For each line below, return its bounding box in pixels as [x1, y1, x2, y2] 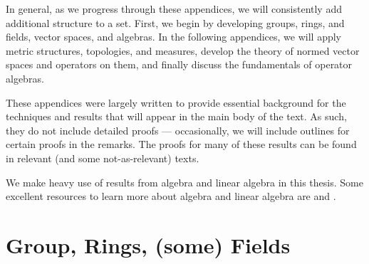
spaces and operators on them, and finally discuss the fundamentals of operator [6, 57, 353, 72]
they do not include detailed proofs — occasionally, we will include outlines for [6, 122, 350, 137]
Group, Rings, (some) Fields [6, 230, 291, 259]
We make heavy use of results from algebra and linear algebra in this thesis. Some [6, 174, 363, 189]
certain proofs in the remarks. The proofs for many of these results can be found [6, 137, 357, 152]
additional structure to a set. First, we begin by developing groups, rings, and [6, 15, 345, 30]
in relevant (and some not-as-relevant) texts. [6, 150, 199, 165]
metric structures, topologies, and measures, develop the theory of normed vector [6, 43, 360, 58]
